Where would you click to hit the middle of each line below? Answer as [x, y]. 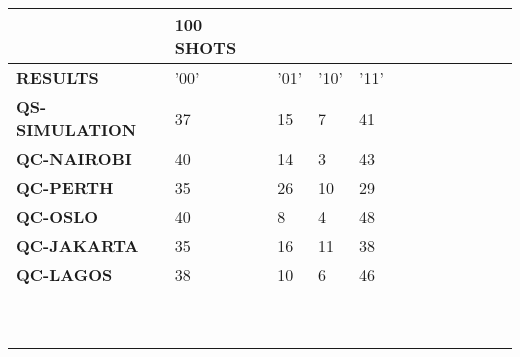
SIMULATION [76, 129]
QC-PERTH [65, 187]
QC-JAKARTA [77, 245]
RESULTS [57, 77]
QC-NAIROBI [74, 158]
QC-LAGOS [64, 274]
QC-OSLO [57, 216]
